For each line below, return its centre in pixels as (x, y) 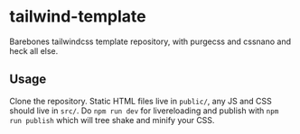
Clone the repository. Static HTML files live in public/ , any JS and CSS (141, 101)
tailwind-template (78, 17)
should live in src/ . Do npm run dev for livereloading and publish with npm (144, 111)
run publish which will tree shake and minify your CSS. (112, 120)
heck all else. (34, 50)
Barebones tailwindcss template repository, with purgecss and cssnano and (150, 41)
